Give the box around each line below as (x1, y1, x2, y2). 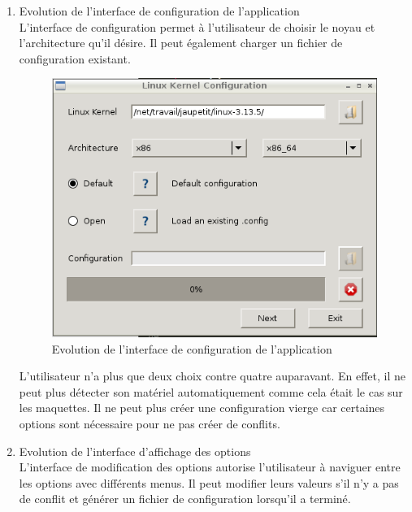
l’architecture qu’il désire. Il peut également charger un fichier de (19, 34, 343, 51)
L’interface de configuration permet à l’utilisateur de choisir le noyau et (19, 18, 375, 35)
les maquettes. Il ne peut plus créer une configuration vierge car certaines (19, 399, 385, 416)
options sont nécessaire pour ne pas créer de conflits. (19, 414, 280, 432)
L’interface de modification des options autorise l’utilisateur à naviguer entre (19, 458, 401, 475)
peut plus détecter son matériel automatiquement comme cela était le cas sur (19, 383, 403, 400)
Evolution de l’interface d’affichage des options (19, 442, 251, 459)
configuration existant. (19, 50, 131, 67)
